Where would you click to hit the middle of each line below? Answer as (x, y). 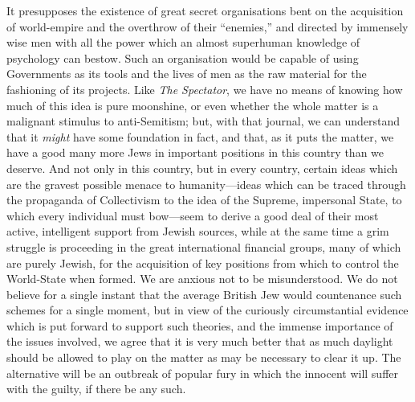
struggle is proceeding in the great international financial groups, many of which (204, 246)
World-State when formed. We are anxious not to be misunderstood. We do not (202, 279)
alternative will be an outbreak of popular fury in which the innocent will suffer (202, 373)
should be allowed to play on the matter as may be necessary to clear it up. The (204, 357)
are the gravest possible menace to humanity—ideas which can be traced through (206, 184)
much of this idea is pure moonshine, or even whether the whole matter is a (193, 105)
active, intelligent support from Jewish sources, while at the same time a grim (198, 231)
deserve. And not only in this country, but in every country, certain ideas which (202, 168)
